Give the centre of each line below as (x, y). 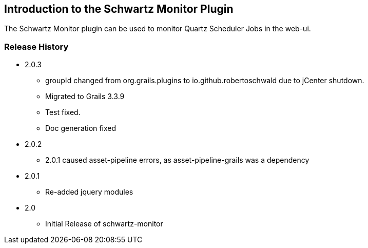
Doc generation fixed (81, 128)
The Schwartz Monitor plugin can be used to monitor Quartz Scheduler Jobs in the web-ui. (158, 29)
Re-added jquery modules (89, 192)
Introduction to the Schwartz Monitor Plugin (119, 9)
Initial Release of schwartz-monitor (104, 224)
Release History (36, 46)
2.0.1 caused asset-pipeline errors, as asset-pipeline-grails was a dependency (177, 160)
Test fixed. (63, 112)
